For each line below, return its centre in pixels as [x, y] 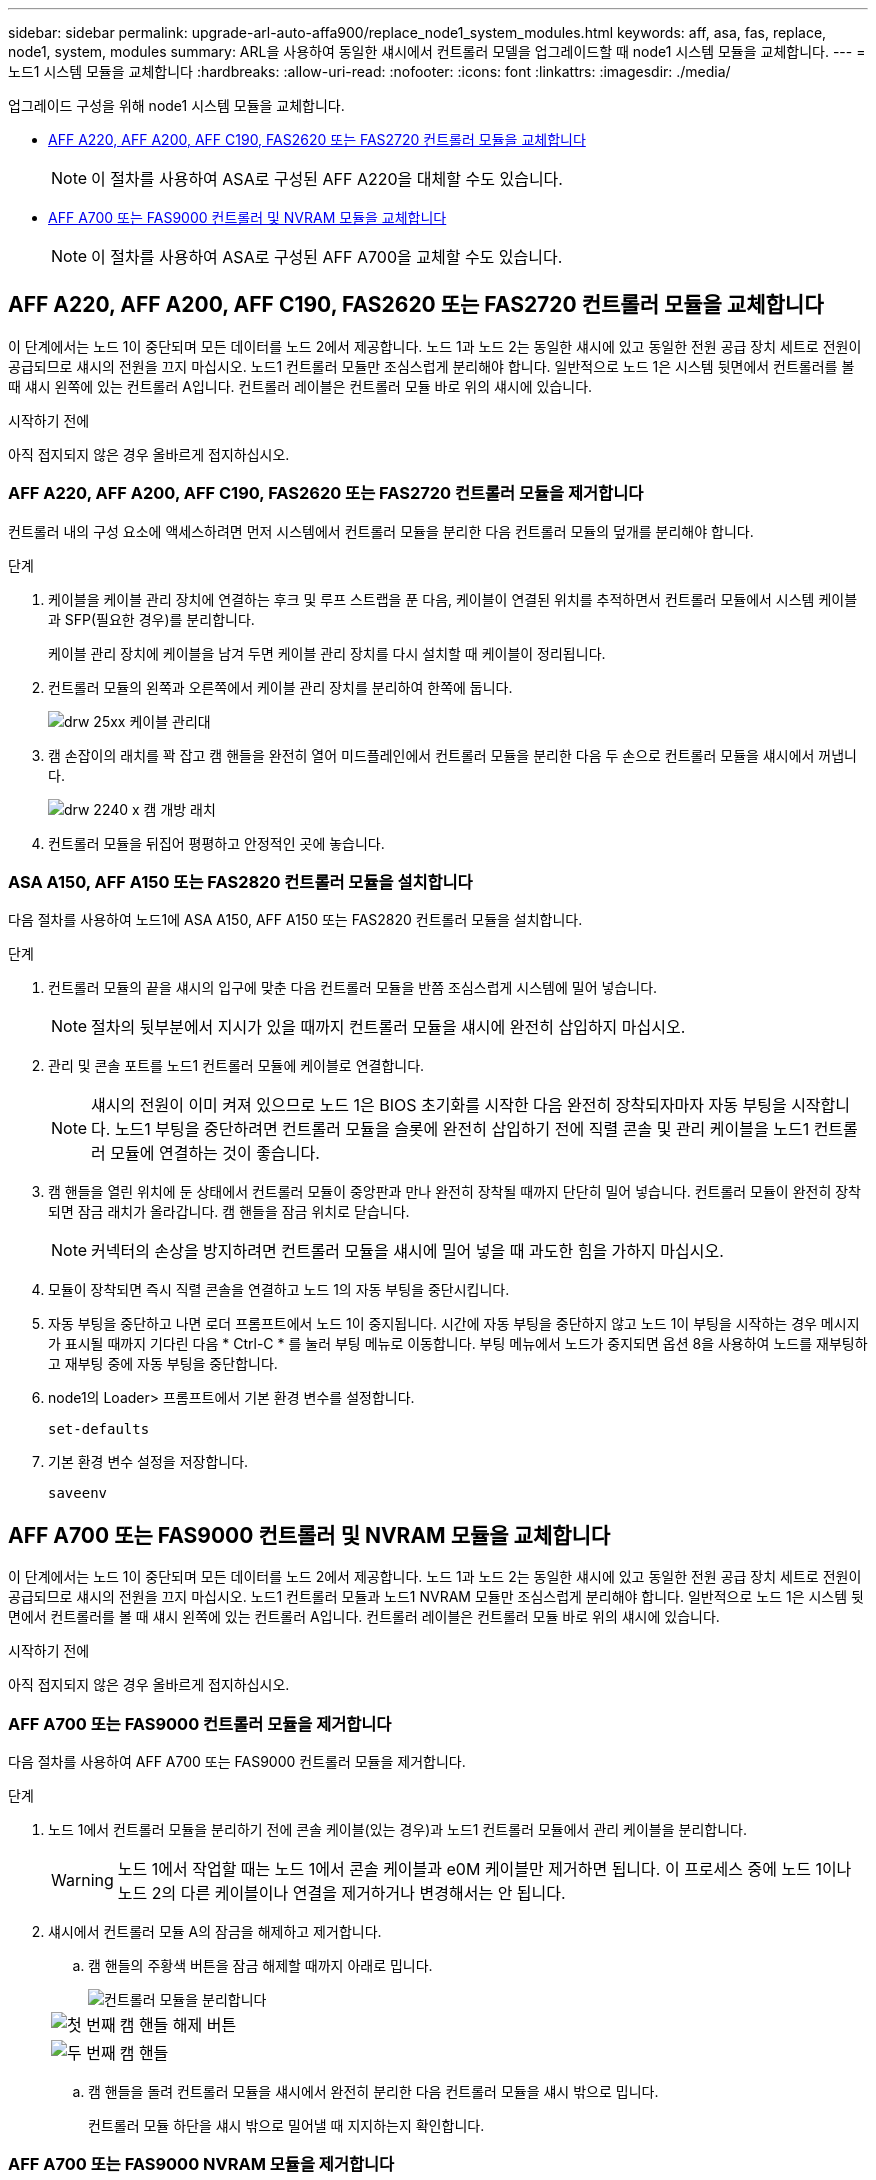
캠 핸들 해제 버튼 [178, 2024]
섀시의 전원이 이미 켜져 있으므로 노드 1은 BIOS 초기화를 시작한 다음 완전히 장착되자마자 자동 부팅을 [439, 1105]
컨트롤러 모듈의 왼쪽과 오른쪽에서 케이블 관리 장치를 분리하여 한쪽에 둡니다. [280, 687]
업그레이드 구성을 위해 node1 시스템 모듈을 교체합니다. [176, 105]
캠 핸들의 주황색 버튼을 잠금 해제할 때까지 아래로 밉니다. [260, 1965]
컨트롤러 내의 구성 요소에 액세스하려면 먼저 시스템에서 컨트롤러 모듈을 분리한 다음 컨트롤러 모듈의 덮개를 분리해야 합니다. [381, 531]
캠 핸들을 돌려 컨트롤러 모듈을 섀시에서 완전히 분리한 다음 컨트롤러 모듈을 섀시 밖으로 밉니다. [373, 2091]
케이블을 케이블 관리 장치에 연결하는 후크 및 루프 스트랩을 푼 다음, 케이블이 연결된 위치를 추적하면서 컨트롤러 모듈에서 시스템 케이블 [453, 599]
